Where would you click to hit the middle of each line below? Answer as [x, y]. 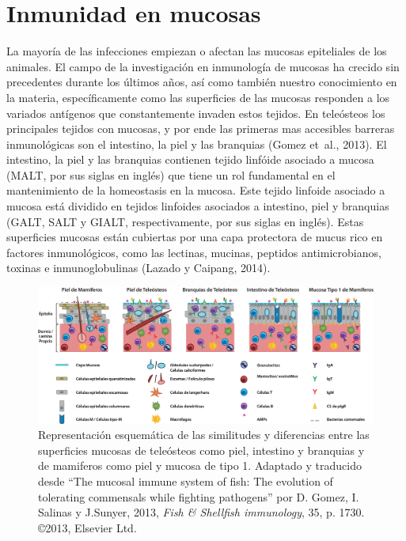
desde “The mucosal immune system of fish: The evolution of [186, 481]
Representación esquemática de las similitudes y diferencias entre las [204, 435]
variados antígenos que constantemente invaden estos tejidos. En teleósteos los [196, 113]
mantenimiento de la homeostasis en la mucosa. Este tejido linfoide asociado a [196, 190]
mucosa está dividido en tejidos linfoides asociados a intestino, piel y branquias [198, 206]
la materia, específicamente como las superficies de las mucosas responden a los [198, 97]
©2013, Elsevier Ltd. [87, 527]
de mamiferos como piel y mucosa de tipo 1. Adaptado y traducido [200, 465]
